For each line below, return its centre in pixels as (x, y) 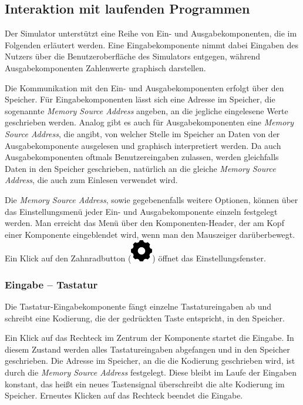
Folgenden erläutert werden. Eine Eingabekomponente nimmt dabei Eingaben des (151, 44)
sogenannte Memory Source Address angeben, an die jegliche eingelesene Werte (147, 110)
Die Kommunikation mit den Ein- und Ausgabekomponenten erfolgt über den (144, 87)
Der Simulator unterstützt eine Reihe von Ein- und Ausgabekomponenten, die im (151, 33)
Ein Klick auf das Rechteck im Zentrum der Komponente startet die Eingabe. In (149, 338)
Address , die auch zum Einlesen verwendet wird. (91, 180)
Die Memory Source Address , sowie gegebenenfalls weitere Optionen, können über (151, 199)
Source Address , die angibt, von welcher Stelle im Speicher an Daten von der (142, 133)
